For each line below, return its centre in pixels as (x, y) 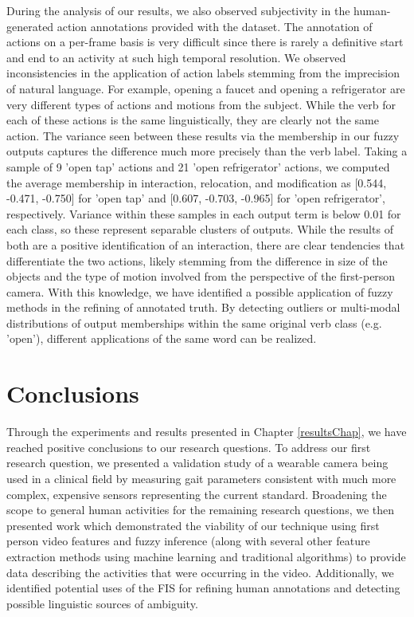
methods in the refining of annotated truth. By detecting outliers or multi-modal (203, 307)
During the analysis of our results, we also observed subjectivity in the (178, 10)
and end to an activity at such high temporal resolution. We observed (176, 57)
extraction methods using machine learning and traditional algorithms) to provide (206, 556)
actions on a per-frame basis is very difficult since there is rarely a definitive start (205, 42)
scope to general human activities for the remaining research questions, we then (201, 510)
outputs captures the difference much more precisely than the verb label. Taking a (207, 151)
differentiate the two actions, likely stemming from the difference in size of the (197, 260)
